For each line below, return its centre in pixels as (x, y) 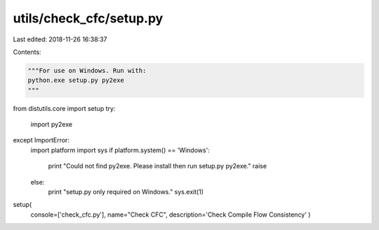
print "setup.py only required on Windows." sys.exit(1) (126, 192)
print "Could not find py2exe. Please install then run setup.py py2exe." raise (157, 166)
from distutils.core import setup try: (64, 108)
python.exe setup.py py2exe (76, 80)
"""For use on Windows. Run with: (87, 70)
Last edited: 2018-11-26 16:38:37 (60, 39)
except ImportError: (41, 140)
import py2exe (52, 124)
